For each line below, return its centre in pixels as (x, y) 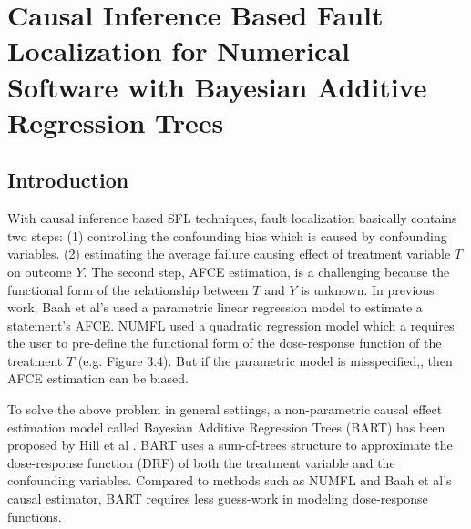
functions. (35, 516)
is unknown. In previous (368, 289)
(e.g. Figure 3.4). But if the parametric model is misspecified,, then (265, 360)
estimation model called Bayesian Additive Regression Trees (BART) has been (226, 427)
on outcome (40, 271)
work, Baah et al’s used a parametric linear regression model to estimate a (215, 307)
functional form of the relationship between (128, 289)
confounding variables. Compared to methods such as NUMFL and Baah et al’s (230, 480)
